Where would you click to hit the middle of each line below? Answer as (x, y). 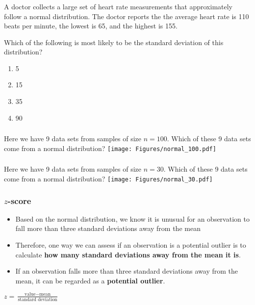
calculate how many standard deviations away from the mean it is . (128, 254)
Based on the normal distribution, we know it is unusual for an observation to (132, 218)
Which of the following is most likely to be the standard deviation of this (114, 42)
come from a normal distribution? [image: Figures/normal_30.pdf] (108, 178)
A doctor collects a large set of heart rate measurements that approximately (118, 6)
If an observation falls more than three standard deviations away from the (127, 271)
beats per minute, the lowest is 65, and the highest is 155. (91, 26)
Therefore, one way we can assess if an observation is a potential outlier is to (131, 245)
